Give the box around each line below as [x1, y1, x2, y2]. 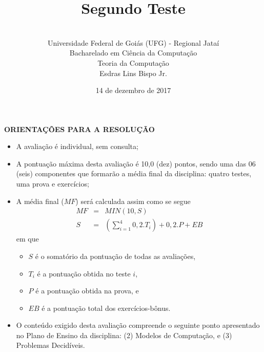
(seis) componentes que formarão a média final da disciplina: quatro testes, [16, 168, 252, 179]
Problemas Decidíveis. [16, 340, 85, 350]
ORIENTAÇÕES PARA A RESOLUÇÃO [4, 123, 155, 134]
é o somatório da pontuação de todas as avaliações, [35, 250, 196, 261]
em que [16, 233, 39, 244]
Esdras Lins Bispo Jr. [99, 67, 167, 78]
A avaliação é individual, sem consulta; [16, 141, 138, 152]
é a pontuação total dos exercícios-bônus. [42, 302, 171, 313]
